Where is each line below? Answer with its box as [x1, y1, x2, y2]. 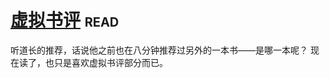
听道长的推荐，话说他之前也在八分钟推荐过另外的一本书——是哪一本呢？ [10, 44, 308, 56]
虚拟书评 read [10, 9, 120, 32]
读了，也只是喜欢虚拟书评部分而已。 [18, 56, 168, 68]
